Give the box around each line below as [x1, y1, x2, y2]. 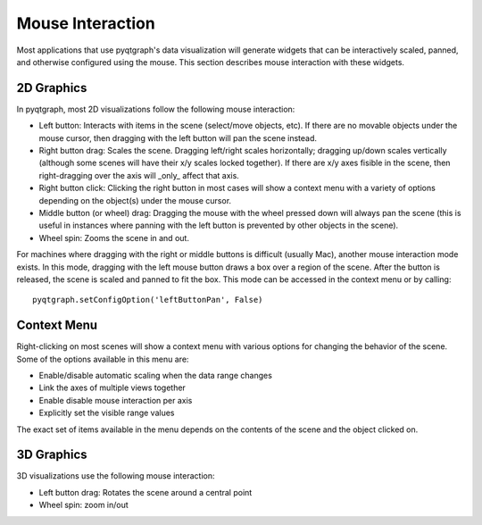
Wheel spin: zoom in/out [38, 500, 129, 511]
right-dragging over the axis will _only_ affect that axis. [38, 170, 240, 180]
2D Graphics [16, 80, 87, 96]
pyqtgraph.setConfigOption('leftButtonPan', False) [32, 295, 263, 305]
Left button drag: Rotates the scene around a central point [38, 487, 253, 497]
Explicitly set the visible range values [38, 407, 175, 419]
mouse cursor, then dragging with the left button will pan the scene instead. [38, 132, 317, 143]
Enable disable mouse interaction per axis [38, 395, 193, 405]
